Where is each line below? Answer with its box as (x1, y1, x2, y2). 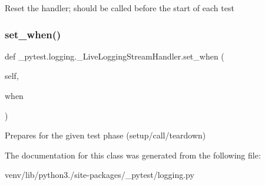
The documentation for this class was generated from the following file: (5, 148, 261, 161)
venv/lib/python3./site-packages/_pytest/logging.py (5, 169, 194, 181)
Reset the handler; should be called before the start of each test (5, 2, 234, 14)
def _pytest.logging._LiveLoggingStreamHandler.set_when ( (5, 49, 224, 62)
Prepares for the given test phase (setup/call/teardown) (5, 129, 206, 141)
